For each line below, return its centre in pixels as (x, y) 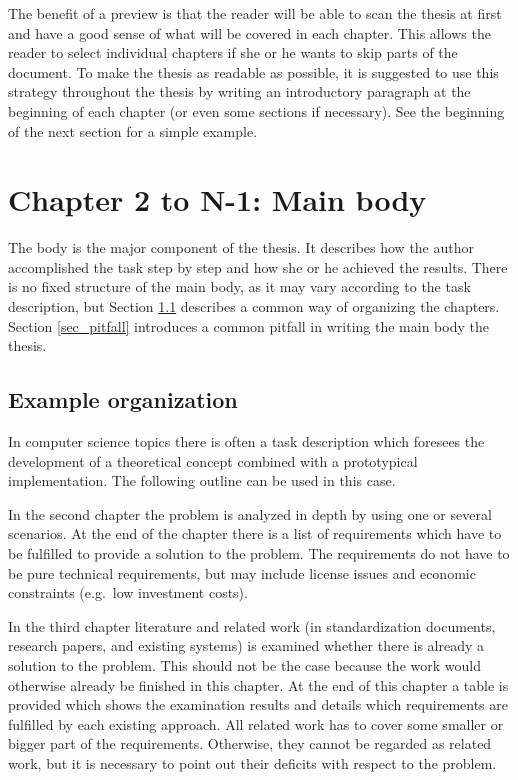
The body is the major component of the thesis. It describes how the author (241, 247)
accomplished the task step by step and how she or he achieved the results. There (258, 266)
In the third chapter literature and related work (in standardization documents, (252, 625)
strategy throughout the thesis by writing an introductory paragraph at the (239, 91)
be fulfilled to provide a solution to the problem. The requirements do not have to (259, 553)
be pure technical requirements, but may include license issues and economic (242, 572)
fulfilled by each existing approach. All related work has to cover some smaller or (256, 723)
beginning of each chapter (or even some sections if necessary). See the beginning (256, 110)
